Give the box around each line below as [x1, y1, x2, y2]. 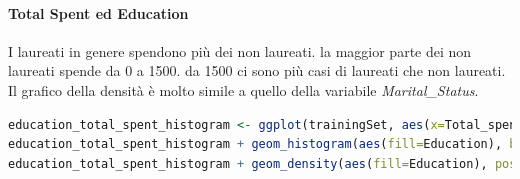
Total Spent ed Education [8, 2, 189, 23]
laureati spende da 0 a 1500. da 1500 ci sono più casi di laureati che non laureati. [8, 60, 506, 81]
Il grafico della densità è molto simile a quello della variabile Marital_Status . [8, 79, 479, 100]
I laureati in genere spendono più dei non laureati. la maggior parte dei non [8, 40, 472, 61]
